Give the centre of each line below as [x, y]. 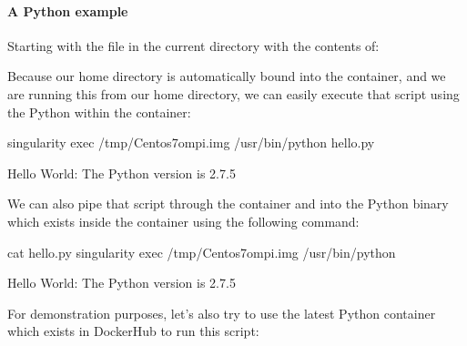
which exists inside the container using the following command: [183, 221]
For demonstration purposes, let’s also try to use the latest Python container [222, 313]
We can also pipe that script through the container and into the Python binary [228, 204]
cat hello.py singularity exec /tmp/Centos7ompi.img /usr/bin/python [202, 252]
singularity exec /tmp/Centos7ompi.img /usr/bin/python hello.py [191, 142]
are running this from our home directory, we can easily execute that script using [233, 93]
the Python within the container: [99, 112]
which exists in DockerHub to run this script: [133, 331]
